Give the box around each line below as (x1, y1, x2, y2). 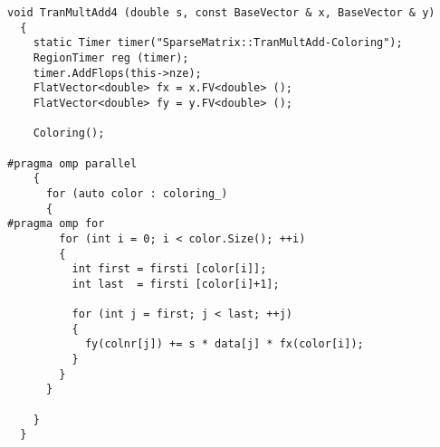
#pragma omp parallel (7, 157, 138, 170)
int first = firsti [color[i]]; (72, 262, 267, 276)
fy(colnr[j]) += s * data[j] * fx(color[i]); (84, 338, 364, 351)
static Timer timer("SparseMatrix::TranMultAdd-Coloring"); (33, 36, 403, 50)
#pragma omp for (7, 217, 105, 231)
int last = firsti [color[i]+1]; (72, 277, 280, 290)
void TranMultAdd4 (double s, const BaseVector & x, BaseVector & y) (7, 6, 435, 19)
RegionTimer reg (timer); (33, 51, 189, 64)
